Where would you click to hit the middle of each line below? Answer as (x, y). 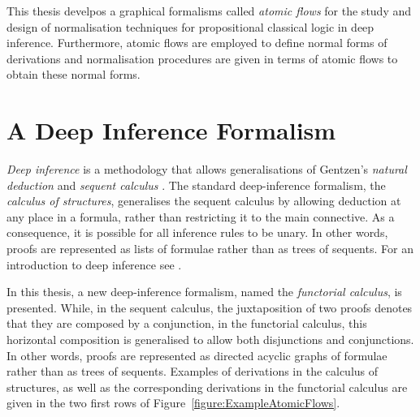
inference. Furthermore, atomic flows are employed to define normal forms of (197, 43)
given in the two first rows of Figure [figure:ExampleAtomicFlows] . (173, 403)
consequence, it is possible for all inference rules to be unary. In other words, (197, 232)
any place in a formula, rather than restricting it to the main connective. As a (201, 216)
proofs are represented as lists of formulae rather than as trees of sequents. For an (210, 249)
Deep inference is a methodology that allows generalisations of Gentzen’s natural (207, 169)
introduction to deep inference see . (94, 264)
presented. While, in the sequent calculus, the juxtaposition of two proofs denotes (210, 307)
